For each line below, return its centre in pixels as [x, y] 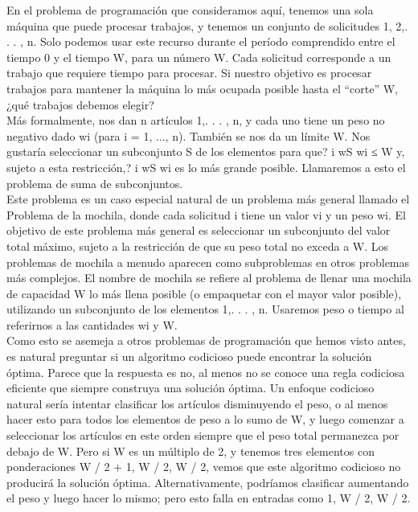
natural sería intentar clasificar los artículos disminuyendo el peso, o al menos [197, 403]
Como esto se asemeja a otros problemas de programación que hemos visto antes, [206, 340]
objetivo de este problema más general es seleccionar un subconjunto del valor [199, 230]
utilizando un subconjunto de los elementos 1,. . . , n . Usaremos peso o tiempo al [205, 309]
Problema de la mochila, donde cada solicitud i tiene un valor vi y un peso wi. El [206, 214]
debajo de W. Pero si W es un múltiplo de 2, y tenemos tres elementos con [191, 451]
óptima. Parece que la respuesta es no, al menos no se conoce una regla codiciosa [206, 372]
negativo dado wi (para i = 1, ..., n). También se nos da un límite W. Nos [189, 135]
